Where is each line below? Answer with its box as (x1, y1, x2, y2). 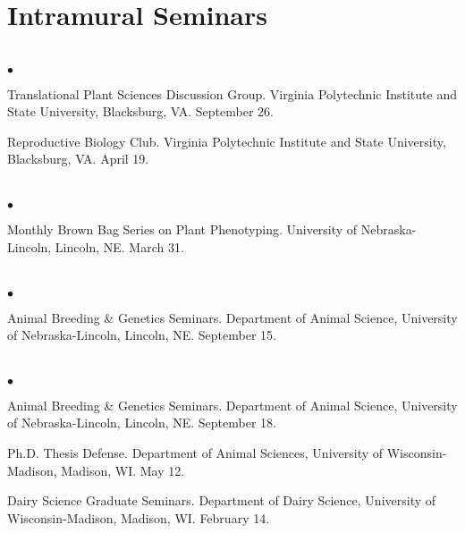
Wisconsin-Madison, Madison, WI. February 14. (7, 508, 270, 527)
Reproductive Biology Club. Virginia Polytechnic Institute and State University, (7, 131, 446, 150)
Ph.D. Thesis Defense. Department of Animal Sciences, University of (7, 444, 384, 462)
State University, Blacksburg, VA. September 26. (7, 102, 274, 121)
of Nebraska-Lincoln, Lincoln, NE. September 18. (7, 413, 276, 432)
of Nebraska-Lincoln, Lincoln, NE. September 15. (7, 326, 276, 344)
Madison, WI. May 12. (61, 461, 185, 479)
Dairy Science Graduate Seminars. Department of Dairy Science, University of (7, 491, 436, 510)
